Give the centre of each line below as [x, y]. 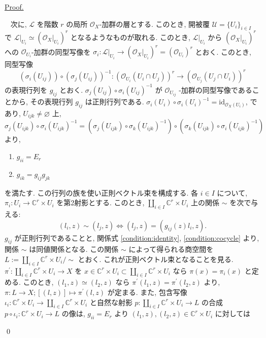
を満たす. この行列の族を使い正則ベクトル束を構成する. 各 [102, 192]
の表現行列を [26, 89]
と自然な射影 [111, 302]
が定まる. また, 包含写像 [147, 292]
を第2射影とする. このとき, [101, 202]
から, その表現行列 [42, 102]
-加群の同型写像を [61, 51]
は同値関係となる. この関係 [74, 249]
